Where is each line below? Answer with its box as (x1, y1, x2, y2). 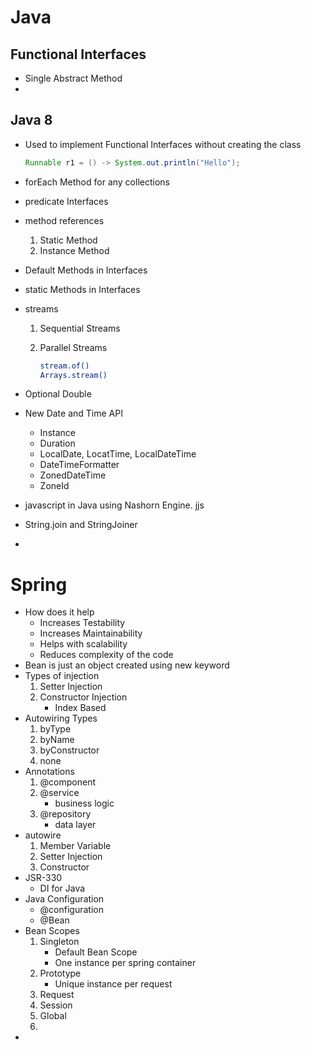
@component (39, 776, 97, 788)
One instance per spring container (54, 957, 197, 969)
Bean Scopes (24, 925, 80, 937)
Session (39, 999, 73, 1011)
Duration (39, 437, 76, 450)
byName (39, 734, 75, 746)
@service (39, 787, 80, 799)
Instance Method (39, 244, 110, 256)
